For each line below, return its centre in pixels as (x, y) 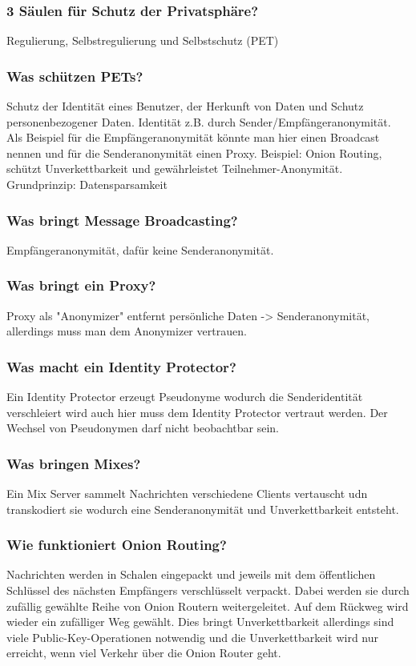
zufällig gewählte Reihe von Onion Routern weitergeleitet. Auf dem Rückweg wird (208, 606)
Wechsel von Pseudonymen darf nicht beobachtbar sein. (143, 428)
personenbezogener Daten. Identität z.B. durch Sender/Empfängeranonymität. (199, 121)
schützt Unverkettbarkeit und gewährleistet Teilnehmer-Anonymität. (175, 169)
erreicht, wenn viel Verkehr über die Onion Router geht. (144, 653)
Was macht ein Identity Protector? (121, 366)
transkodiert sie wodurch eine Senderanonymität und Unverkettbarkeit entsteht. (203, 509)
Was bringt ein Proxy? (81, 285)
